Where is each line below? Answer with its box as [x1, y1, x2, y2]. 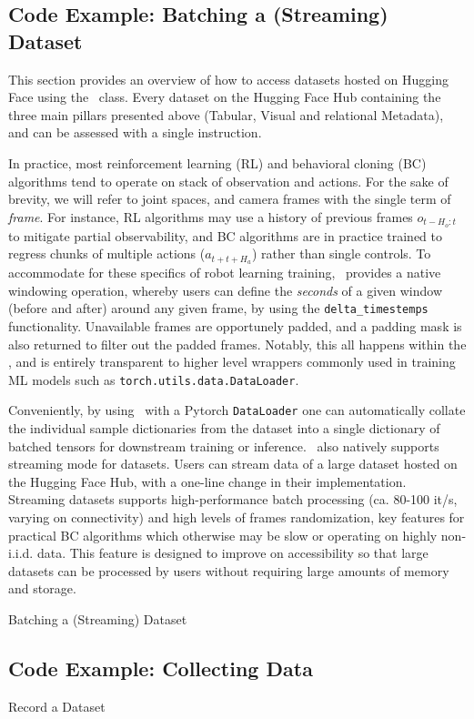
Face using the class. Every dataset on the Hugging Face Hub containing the [8, 87, 441, 106]
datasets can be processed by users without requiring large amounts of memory [8, 561, 449, 580]
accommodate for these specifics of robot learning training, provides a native [8, 263, 441, 282]
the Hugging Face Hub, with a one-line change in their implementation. [8, 471, 407, 491]
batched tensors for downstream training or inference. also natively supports [8, 436, 439, 455]
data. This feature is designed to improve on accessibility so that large [36, 543, 429, 562]
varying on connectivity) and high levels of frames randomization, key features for [8, 507, 465, 526]
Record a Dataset [8, 696, 106, 715]
